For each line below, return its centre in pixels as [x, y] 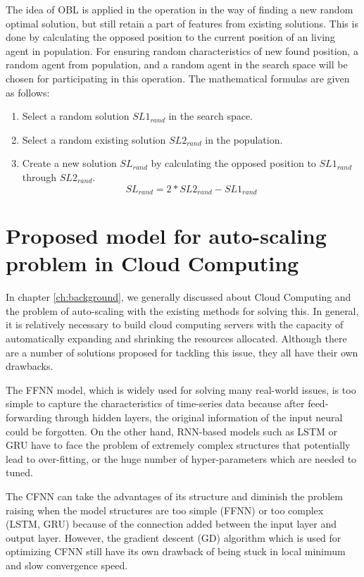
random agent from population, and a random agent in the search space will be [177, 64]
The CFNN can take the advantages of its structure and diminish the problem [174, 496]
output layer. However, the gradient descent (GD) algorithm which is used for [174, 537]
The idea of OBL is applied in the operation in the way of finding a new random [180, 9]
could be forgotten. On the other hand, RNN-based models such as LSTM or [171, 431]
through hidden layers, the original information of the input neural [199, 417]
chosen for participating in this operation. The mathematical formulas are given [178, 78]
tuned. [19, 472]
